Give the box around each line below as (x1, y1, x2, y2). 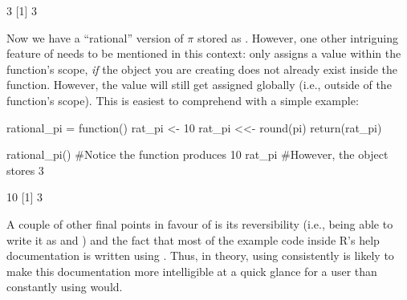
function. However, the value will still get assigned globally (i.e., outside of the (6, 76, 392, 93)
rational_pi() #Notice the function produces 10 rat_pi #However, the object (6, 146, 389, 163)
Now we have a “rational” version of (6, 29, 184, 46)
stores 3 (6, 161, 44, 178)
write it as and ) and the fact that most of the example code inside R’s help (6, 231, 380, 248)
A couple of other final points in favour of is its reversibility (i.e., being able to (6, 215, 393, 232)
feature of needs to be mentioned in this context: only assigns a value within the (6, 45, 401, 62)
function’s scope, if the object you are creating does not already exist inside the (6, 60, 398, 77)
